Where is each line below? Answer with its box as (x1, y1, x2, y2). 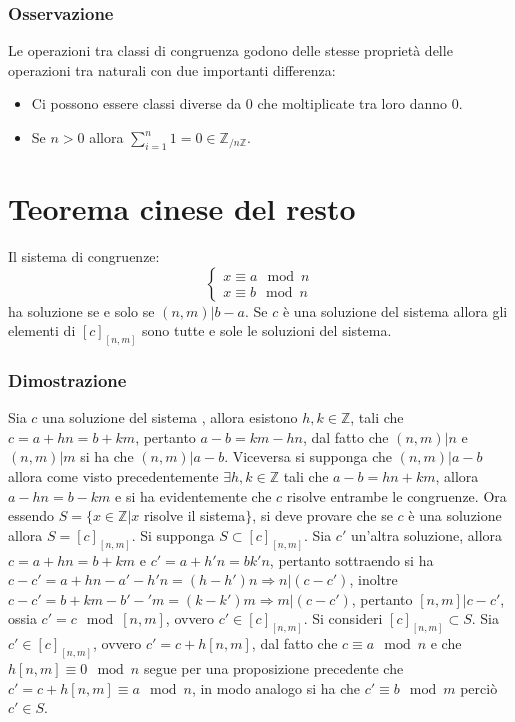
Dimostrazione (8, 367, 127, 392)
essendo (8, 505, 55, 526)
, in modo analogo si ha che (191, 677, 360, 698)
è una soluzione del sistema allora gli (282, 300, 508, 321)
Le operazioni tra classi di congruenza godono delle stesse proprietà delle (8, 40, 453, 61)
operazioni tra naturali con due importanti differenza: (8, 59, 336, 80)
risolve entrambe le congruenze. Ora (286, 485, 507, 506)
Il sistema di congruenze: (8, 245, 160, 266)
